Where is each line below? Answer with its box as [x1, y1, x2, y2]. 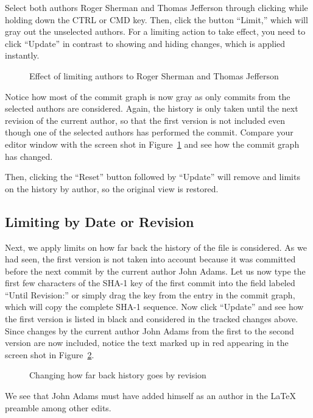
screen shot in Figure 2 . [5, 348, 94, 361]
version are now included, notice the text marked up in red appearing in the [5, 336, 289, 349]
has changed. [5, 150, 53, 162]
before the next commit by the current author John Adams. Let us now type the [5, 264, 306, 277]
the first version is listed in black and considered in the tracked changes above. [5, 312, 298, 325]
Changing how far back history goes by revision [29, 369, 206, 381]
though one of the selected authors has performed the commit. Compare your [5, 126, 294, 139]
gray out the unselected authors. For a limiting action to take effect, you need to [5, 25, 306, 38]
